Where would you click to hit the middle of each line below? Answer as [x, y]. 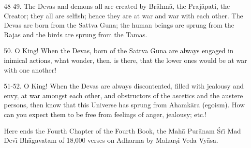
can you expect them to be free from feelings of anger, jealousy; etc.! [105, 114]
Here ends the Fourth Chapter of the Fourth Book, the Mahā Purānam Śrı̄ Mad [122, 130]
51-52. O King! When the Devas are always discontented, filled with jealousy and [124, 86]
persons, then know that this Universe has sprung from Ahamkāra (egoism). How [125, 105]
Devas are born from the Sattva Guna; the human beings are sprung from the [119, 25]
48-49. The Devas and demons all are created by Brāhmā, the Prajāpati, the [117, 6]
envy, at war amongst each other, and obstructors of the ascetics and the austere [124, 95]
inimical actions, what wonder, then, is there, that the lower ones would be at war [125, 60]
